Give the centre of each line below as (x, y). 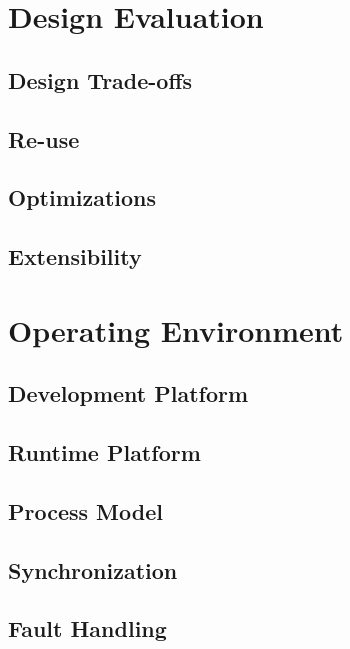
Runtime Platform (104, 452)
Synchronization (93, 569)
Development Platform (128, 393)
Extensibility (75, 256)
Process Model (85, 510)
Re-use (44, 138)
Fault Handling (87, 628)
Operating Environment (176, 329)
